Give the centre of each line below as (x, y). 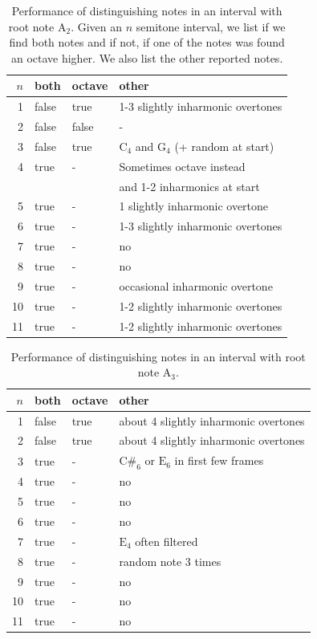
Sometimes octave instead (182, 166)
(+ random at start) (224, 146)
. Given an (97, 26)
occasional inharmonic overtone (196, 285)
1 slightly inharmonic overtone (194, 206)
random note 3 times (170, 561)
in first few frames (219, 460)
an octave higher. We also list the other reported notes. (147, 57)
